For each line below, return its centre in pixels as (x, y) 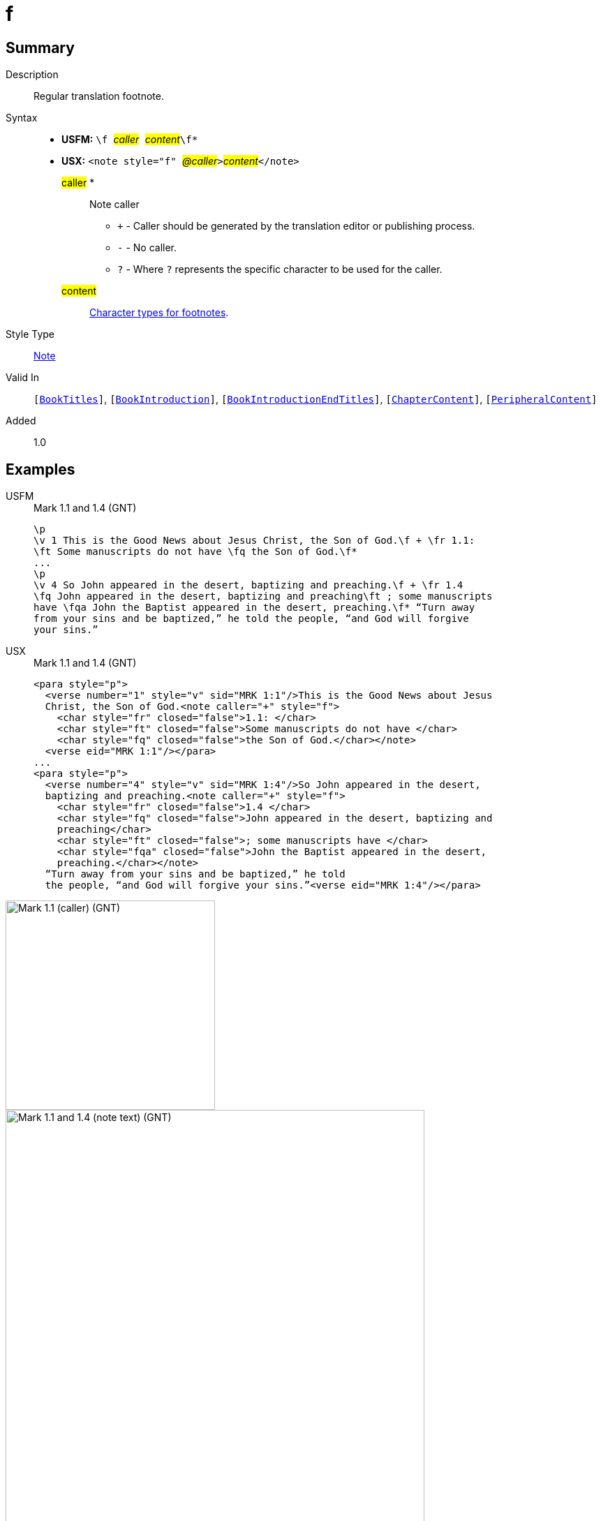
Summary (40, 47)
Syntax (22, 118)
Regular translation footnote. (99, 96)
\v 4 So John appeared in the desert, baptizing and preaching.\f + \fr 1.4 (248, 585)
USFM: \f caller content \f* (130, 140)
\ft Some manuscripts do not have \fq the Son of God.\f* (195, 552)
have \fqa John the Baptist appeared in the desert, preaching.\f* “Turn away (254, 608)
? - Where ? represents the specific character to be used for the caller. (280, 269)
